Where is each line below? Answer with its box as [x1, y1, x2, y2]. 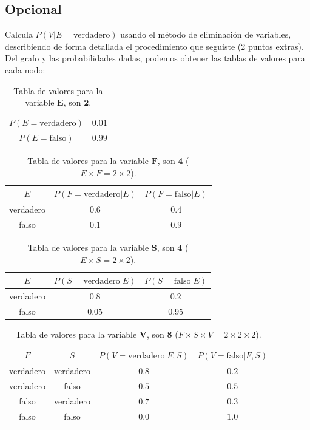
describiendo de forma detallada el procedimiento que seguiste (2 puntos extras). [5, 39, 304, 52]
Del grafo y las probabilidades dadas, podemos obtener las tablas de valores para [5, 52, 305, 64]
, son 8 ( [146, 327, 178, 340]
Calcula [5, 28, 33, 41]
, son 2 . [63, 96, 92, 109]
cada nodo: [5, 63, 45, 76]
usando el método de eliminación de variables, [120, 28, 291, 41]
